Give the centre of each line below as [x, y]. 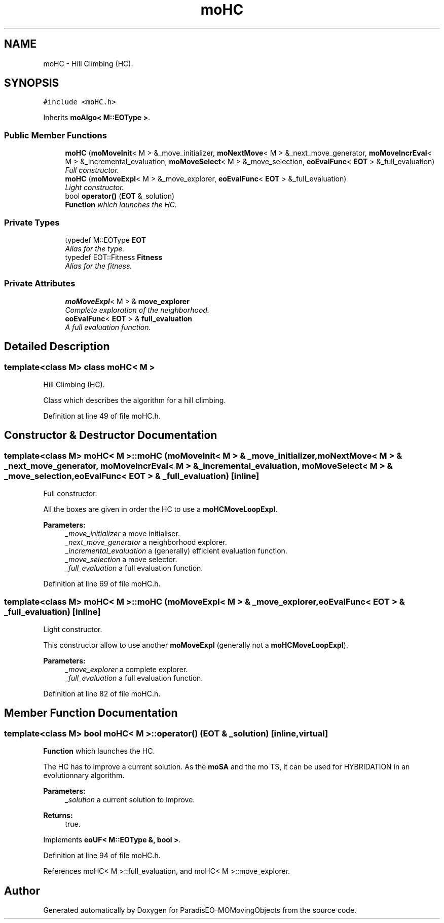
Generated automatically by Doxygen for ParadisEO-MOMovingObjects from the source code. [200, 910]
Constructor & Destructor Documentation [111, 435]
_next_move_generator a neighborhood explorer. [146, 542]
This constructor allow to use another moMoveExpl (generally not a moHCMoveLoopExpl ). [196, 645]
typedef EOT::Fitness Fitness [114, 257]
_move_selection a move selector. [121, 560]
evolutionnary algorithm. [84, 776]
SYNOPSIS [32, 83]
